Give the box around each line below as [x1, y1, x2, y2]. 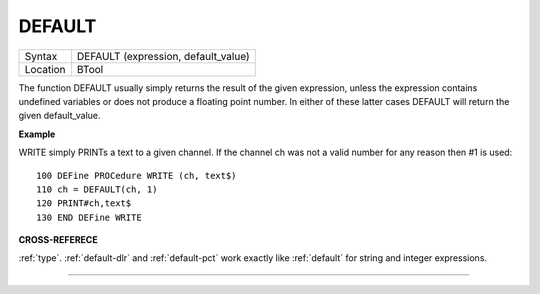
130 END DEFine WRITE [36, 211, 142, 223]
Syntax [24, 49, 58, 63]
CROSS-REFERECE [18, 234, 99, 246]
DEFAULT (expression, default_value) [76, 49, 250, 63]
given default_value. [18, 110, 101, 122]
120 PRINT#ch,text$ [36, 198, 132, 209]
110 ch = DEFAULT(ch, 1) [36, 183, 158, 195]
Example [18, 128, 56, 140]
